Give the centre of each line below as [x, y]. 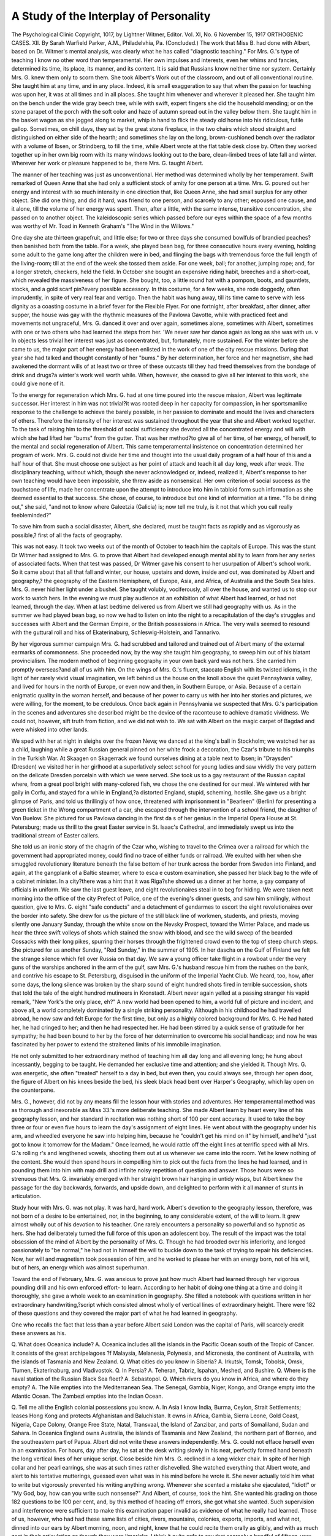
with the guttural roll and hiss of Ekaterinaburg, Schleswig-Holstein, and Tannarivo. [116, 632]
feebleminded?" [32, 515]
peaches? [298, 237]
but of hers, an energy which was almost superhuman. [80, 1268]
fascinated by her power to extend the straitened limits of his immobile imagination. [116, 1044]
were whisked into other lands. [50, 730]
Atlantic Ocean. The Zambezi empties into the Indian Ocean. [87, 1396]
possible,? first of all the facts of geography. [67, 535]
